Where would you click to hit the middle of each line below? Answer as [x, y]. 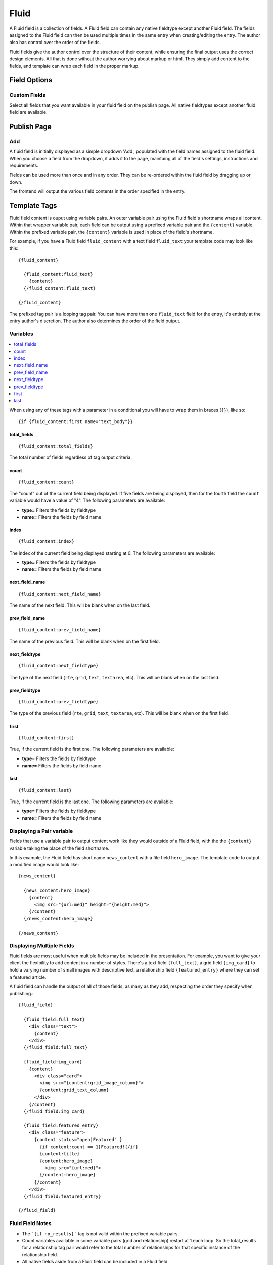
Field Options [31, 80]
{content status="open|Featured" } [78, 1140]
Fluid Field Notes [30, 1224]
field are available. [28, 112]
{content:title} [60, 1154]
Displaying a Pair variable [41, 831]
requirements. [24, 165]
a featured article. [28, 977]
